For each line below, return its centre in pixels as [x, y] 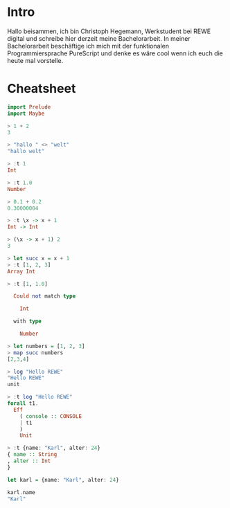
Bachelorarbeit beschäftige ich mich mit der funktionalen [88, 46]
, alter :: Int [29, 461]
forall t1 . [23, 403]
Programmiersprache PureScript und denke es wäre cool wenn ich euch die [115, 53]
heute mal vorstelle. [35, 60]
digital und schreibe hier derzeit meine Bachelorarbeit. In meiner [99, 38]
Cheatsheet [42, 89]
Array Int [21, 271]
